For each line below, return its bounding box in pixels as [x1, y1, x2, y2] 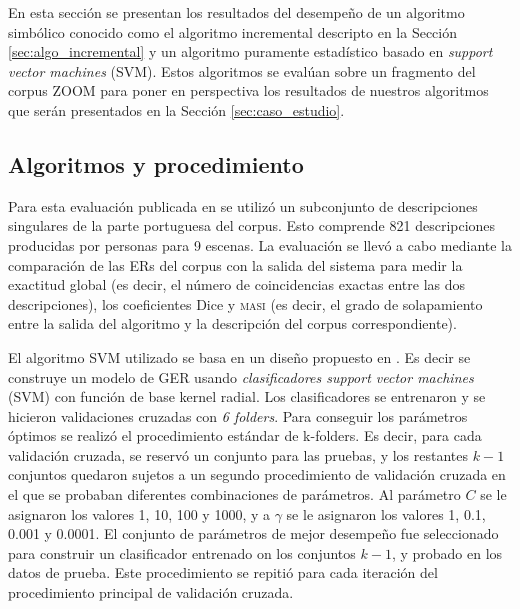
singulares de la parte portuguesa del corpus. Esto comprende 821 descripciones [8, 215, 496, 236]
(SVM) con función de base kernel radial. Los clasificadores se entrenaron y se [8, 386, 486, 407]
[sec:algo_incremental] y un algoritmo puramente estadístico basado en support [8, 41, 493, 62]
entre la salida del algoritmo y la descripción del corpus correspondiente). [8, 313, 457, 334]
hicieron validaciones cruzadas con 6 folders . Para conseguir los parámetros [8, 405, 468, 426]
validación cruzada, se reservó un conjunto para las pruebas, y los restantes [8, 444, 469, 465]
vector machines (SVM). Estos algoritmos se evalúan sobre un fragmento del [8, 60, 476, 81]
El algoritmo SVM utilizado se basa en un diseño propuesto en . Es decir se [8, 346, 471, 367]
